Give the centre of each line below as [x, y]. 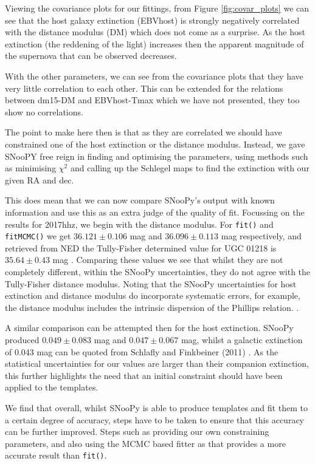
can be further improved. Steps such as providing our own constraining [137, 432]
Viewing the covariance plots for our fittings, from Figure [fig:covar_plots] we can [157, 8]
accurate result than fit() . [56, 455]
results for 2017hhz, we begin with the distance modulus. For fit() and [139, 224]
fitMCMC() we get [38, 236]
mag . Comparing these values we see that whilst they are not [168, 260]
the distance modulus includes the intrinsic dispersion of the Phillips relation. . [152, 307]
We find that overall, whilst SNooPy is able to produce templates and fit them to [156, 407]
